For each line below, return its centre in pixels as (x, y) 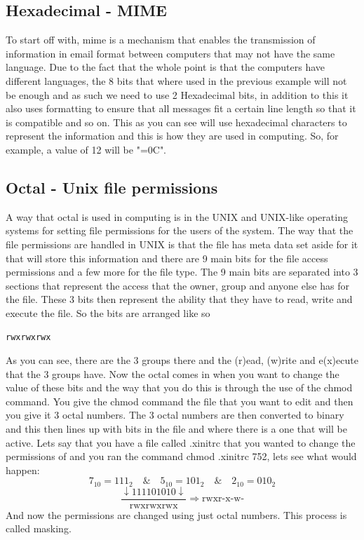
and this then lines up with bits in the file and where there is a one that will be (176, 429)
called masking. (39, 528)
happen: (23, 470)
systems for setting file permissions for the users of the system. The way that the (180, 230)
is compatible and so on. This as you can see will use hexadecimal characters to (176, 122)
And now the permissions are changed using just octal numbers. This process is (176, 514)
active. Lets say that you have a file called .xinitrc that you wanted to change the (181, 442)
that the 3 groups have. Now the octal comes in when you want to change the (173, 373)
